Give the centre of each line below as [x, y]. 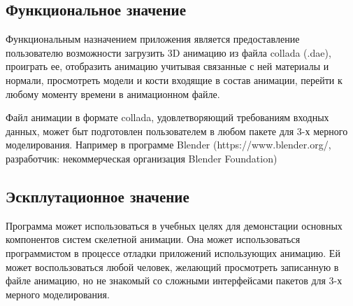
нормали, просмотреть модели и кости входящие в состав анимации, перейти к [174, 79]
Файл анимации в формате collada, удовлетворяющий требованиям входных [167, 117]
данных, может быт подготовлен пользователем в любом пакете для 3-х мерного [177, 131]
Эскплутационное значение [98, 196]
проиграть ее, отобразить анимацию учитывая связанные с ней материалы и [167, 66]
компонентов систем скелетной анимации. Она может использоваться [153, 239]
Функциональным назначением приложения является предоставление [153, 39]
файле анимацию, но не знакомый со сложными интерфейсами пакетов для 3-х [174, 280]
